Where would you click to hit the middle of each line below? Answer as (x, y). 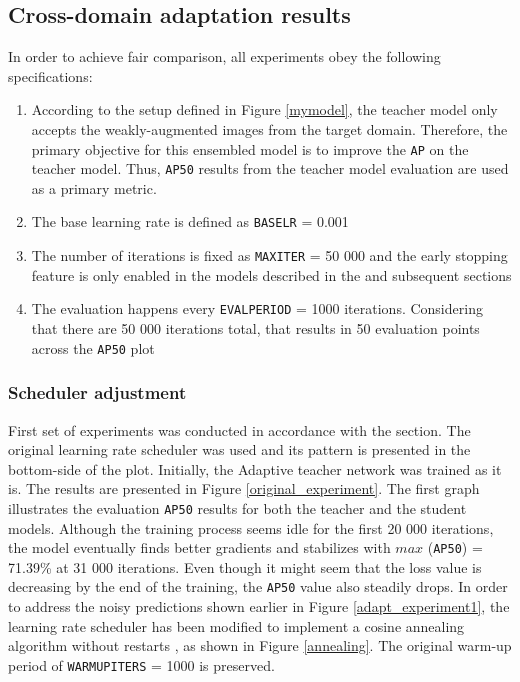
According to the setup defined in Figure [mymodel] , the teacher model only (264, 109)
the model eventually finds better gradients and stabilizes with (199, 547)
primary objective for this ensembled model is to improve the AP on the (250, 148)
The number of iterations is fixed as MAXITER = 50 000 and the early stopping (269, 255)
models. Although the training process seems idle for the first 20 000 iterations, (251, 527)
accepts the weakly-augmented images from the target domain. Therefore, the (269, 128)
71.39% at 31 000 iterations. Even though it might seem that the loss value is (245, 566)
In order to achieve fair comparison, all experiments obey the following (224, 56)
